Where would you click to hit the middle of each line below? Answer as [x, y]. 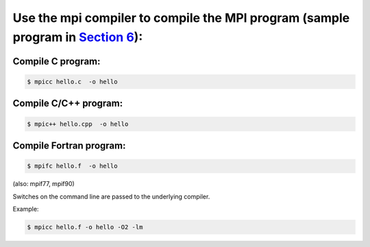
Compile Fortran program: [69, 145]
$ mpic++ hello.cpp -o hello [78, 124]
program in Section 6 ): [78, 37]
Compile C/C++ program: [68, 104]
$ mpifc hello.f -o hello [72, 166]
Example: [26, 209]
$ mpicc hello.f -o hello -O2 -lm [85, 227]
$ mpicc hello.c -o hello [72, 81]
